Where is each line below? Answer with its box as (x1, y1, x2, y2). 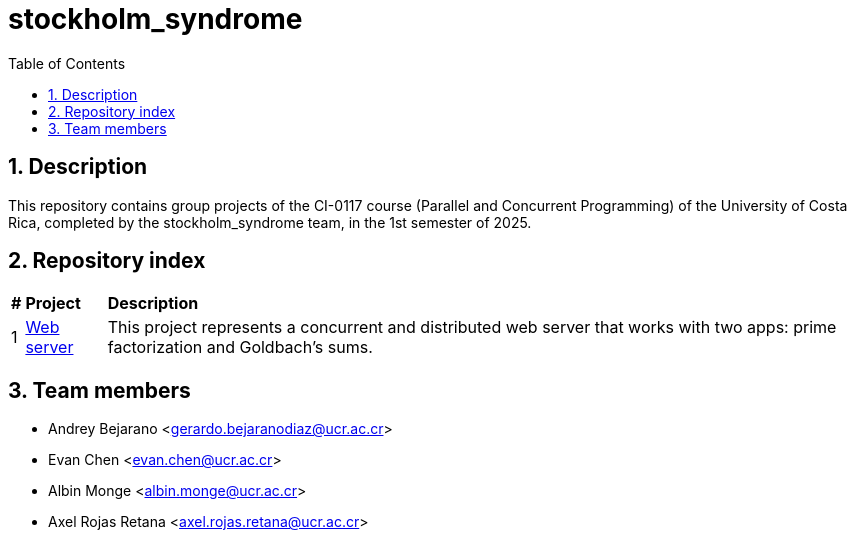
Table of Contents (8, 54, 126, 72)
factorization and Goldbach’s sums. (107, 337, 373, 358)
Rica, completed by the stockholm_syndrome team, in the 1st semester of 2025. (8, 213, 532, 231)
